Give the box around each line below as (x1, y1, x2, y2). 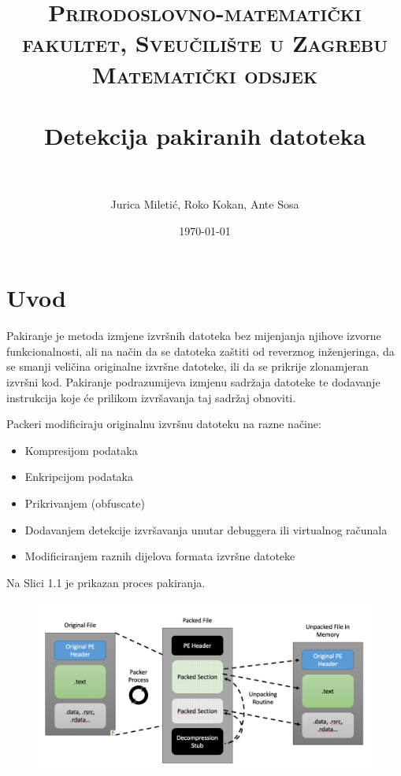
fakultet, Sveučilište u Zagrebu (22, 27, 388, 59)
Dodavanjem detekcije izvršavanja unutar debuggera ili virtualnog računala (24, 521, 388, 538)
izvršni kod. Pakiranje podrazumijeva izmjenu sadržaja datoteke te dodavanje (6, 373, 381, 390)
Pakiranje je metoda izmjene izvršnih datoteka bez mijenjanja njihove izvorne (6, 327, 381, 344)
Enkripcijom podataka (24, 468, 133, 485)
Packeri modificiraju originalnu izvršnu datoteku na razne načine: (6, 416, 321, 432)
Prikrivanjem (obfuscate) (24, 494, 145, 511)
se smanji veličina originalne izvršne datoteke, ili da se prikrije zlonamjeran (6, 358, 369, 375)
